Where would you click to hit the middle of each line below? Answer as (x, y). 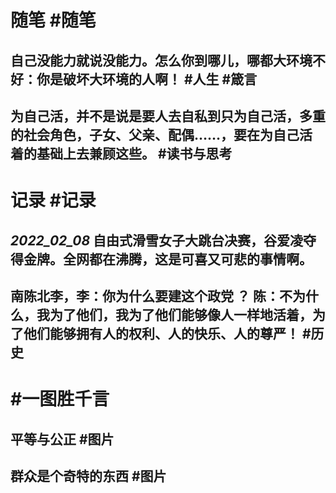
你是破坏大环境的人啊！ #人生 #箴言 (147, 79)
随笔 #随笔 (53, 20)
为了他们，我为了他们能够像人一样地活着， (181, 314)
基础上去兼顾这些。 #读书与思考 (134, 153)
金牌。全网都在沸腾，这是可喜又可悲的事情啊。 (168, 259)
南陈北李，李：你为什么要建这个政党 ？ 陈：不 (151, 296)
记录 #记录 (53, 200)
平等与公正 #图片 (62, 439)
